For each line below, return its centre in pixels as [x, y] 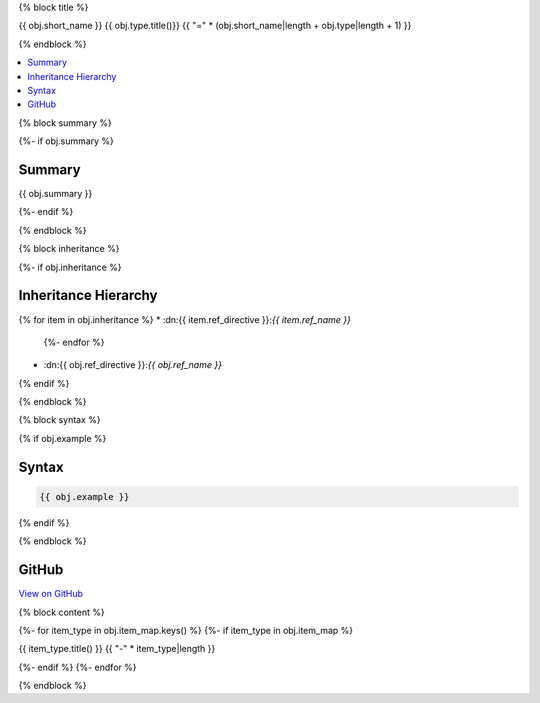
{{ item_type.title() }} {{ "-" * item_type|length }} [117, 649]
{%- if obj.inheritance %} [70, 267]
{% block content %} [61, 612]
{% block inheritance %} [69, 249]
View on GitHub [51, 594]
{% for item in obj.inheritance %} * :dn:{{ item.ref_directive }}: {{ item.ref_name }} [185, 319]
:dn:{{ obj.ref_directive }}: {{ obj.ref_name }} [132, 365]
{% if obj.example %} [62, 438]
